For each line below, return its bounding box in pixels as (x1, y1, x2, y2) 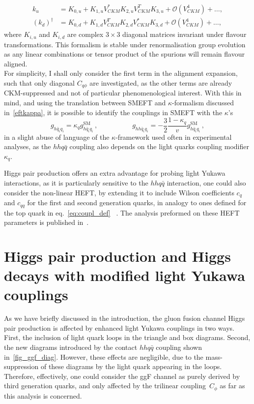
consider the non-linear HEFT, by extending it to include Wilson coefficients (4, 187, 234, 197)
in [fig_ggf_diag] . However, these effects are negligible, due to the (4, 351, 203, 362)
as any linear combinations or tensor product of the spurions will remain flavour (4, 49, 245, 59)
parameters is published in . (4, 217, 89, 227)
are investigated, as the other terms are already (89, 77, 232, 88)
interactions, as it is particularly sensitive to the (4, 178, 148, 187)
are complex (67, 29, 104, 39)
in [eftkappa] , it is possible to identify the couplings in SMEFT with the (4, 107, 223, 117)
